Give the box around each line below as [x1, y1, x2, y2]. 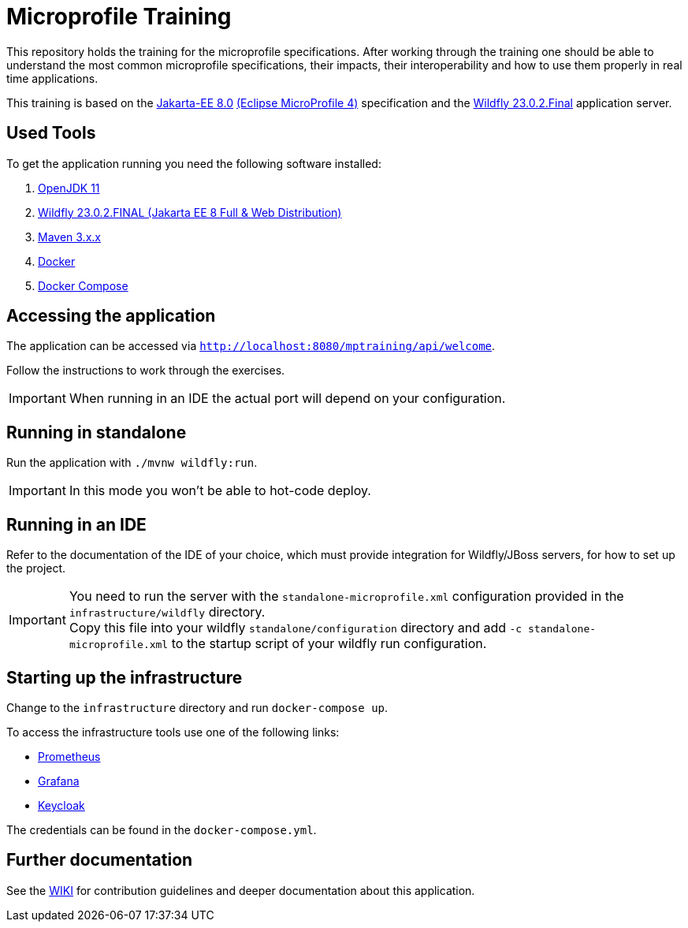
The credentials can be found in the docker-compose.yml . [6, 822, 317, 837]
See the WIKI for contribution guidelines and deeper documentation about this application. [6, 883, 475, 897]
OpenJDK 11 [38, 181, 100, 195]
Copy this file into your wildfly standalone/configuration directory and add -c [69, 620, 523, 636]
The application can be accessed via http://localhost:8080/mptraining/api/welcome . [6, 339, 496, 353]
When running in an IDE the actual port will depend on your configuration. [69, 390, 506, 407]
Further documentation [6, 850, 193, 870]
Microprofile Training [6, 3, 232, 30]
